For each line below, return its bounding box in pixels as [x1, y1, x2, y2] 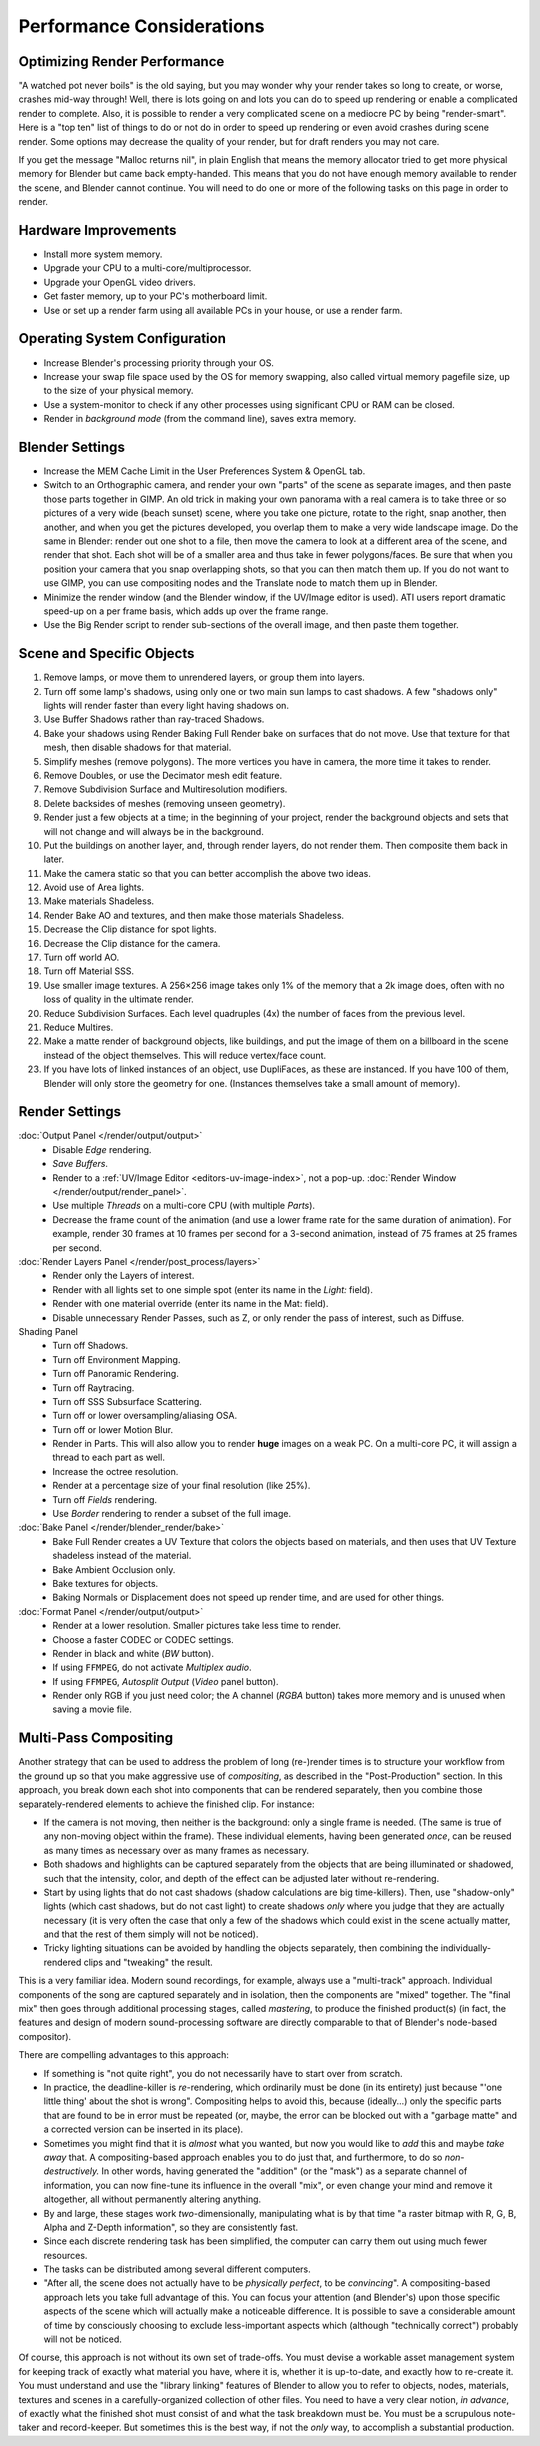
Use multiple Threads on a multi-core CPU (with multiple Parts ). [52, 1200, 315, 1212]
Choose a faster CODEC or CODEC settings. [52, 1633, 234, 1645]
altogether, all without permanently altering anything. [43, 2193, 262, 2205]
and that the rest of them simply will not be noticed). [43, 1928, 259, 1940]
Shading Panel [18, 1325, 79, 1337]
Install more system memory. [43, 248, 163, 260]
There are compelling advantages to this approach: [18, 2049, 230, 2061]
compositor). [18, 2030, 72, 2042]
